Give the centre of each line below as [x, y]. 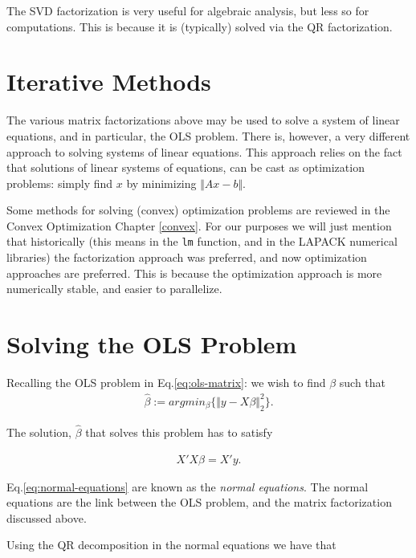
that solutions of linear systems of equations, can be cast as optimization [186, 167]
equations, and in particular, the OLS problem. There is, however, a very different [208, 135]
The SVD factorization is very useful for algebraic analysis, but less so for [188, 10]
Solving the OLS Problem [152, 344]
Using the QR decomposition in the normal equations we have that [171, 545]
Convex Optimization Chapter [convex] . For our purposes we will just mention [199, 225]
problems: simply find [60, 183]
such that [363, 383]
